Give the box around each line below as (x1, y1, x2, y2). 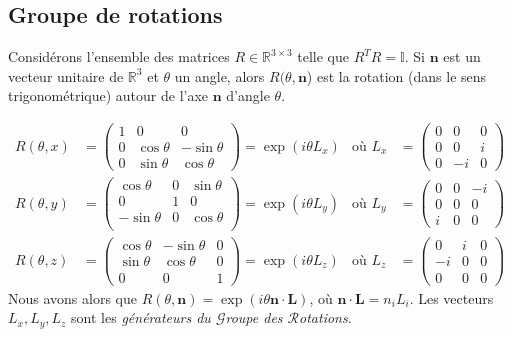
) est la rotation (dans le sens (306, 65, 487, 86)
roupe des (225, 307, 283, 328)
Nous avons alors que (8, 287, 137, 308)
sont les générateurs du (71, 307, 211, 328)
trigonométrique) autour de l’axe (8, 85, 209, 106)
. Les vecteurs (409, 287, 494, 308)
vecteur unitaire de (8, 65, 124, 86)
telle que (297, 46, 349, 67)
